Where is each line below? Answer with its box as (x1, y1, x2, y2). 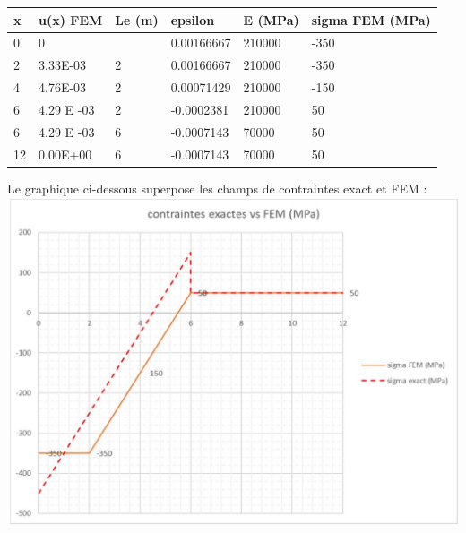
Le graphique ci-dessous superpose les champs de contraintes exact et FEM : (7, 178, 427, 197)
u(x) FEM (39, 10, 103, 29)
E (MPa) (243, 10, 299, 29)
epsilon (170, 10, 215, 29)
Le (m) (115, 10, 159, 29)
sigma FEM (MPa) (311, 10, 431, 29)
